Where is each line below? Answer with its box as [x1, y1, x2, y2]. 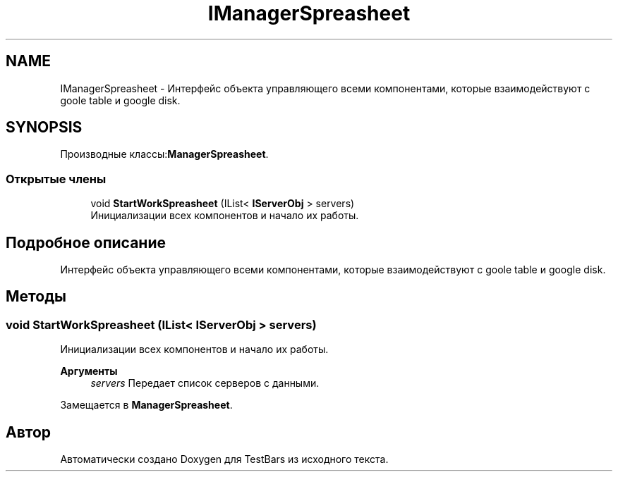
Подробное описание [6, 233, 166, 252]
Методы [6, 287, 66, 306]
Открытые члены [6, 171, 107, 186]
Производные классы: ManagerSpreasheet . [60, 148, 269, 161]
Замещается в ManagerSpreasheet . [60, 399, 233, 411]
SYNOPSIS [6, 118, 83, 137]
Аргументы [60, 365, 118, 378]
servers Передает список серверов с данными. [90, 377, 320, 390]
